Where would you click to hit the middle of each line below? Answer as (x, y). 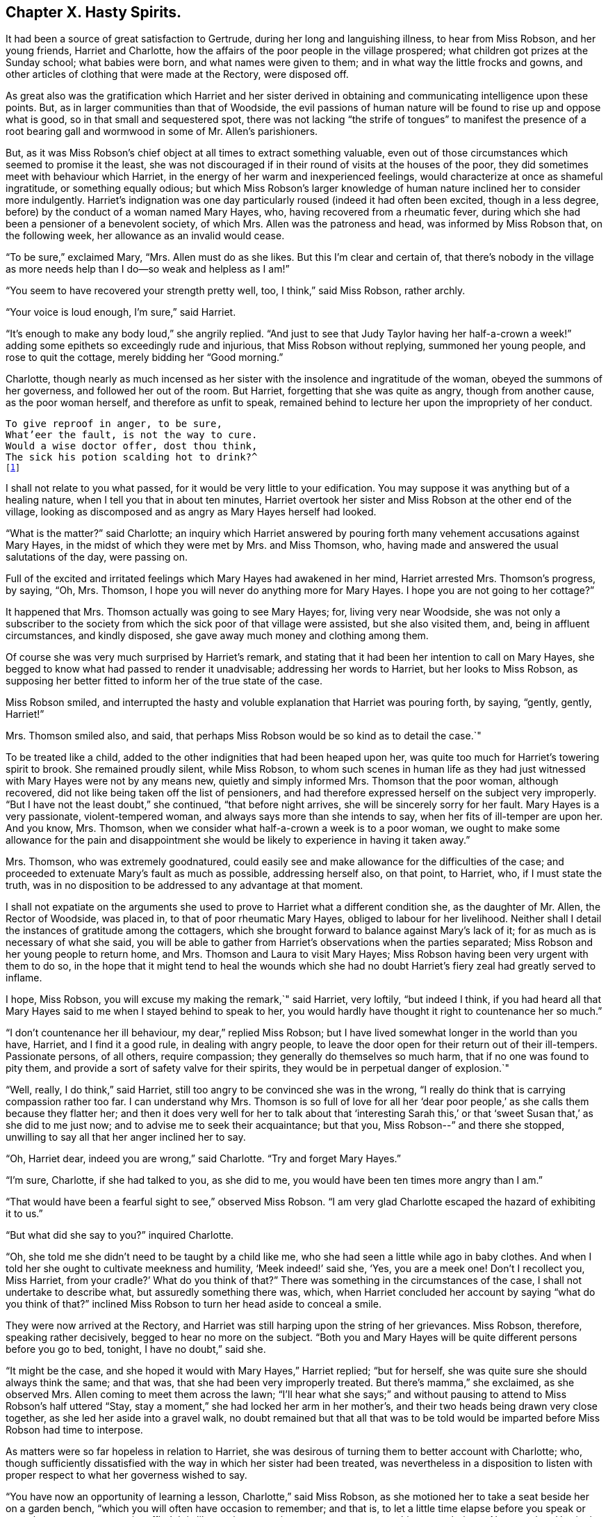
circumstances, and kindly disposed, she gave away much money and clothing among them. (217, 636)
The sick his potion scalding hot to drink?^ (132, 457)
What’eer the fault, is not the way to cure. (132, 435)
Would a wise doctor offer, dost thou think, (132, 446)
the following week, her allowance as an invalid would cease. (145, 236)
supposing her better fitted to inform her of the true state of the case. (164, 681)
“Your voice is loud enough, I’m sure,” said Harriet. (121, 312)
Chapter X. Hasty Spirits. (94, 12)
